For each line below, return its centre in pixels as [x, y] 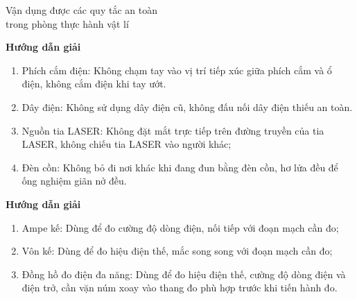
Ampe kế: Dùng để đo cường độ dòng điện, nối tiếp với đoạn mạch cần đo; [180, 227]
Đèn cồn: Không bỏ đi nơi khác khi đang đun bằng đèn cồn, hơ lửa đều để [180, 167]
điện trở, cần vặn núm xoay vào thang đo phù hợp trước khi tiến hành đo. [180, 288]
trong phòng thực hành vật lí [67, 23]
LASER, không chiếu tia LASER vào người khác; [127, 144]
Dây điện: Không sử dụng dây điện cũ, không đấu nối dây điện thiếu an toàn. [187, 106]
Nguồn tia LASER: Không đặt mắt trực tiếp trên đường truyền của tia [173, 130]
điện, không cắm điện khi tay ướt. [94, 84]
